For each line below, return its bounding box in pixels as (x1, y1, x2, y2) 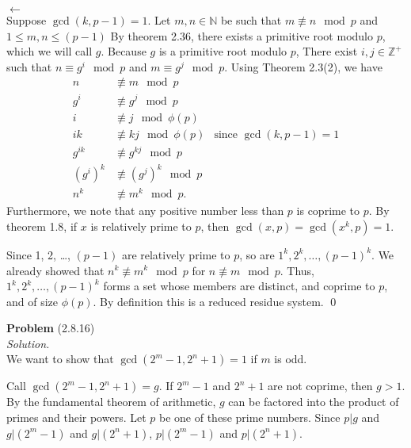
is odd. (274, 350, 307, 367)
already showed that (6, 262, 105, 278)
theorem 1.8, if (6, 217, 78, 234)
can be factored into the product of (228, 393, 399, 410)
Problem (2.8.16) (6, 320, 95, 336)
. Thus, (280, 262, 315, 278)
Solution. (6, 335, 50, 351)
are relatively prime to (121, 246, 230, 262)
